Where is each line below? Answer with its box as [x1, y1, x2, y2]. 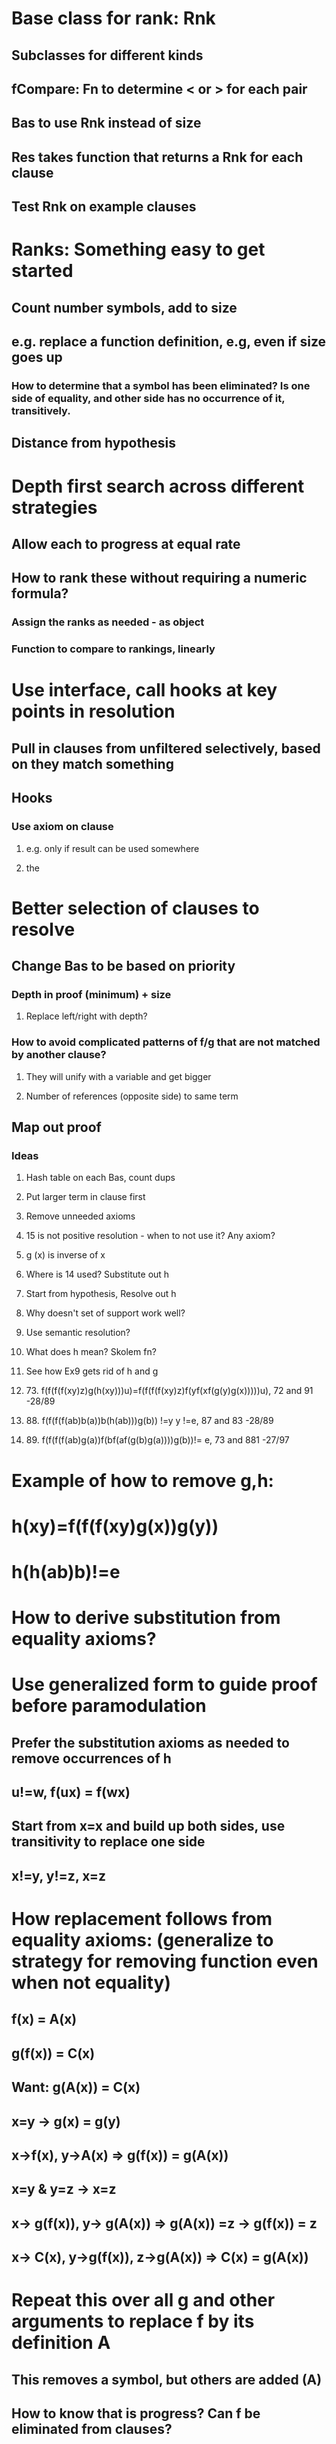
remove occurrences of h [11, 1750, 172, 1767]
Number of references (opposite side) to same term [25, 1090, 239, 1102]
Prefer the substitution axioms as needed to [11, 1734, 290, 1751]
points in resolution [11, 700, 176, 723]
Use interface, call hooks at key [11, 679, 278, 702]
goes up [11, 349, 63, 366]
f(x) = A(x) [11, 2011, 78, 2028]
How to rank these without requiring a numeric [11, 570, 308, 587]
